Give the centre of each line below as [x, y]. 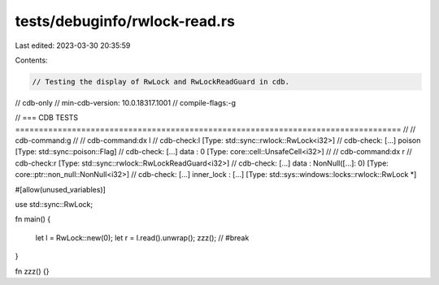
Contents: [31, 60]
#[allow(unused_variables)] [60, 189]
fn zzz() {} [32, 271]
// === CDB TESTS [47, 118]
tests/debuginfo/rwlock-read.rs [125, 21]
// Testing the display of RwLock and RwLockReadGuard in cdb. [161, 82]
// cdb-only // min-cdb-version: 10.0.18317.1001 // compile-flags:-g [125, 102]
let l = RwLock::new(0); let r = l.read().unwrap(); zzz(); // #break [142, 237]
